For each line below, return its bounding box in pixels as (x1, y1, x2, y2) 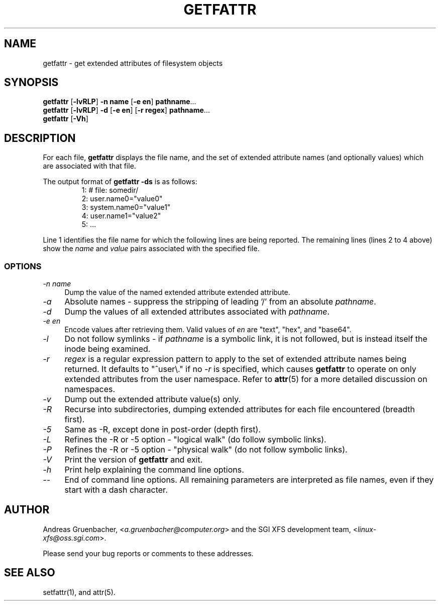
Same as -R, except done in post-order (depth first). (64, 424, 261, 435)
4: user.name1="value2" (81, 211, 161, 220)
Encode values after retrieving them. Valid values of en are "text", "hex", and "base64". (64, 325, 352, 334)
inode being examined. (64, 344, 151, 354)
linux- (357, 524, 377, 534)
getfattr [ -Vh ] (43, 114, 88, 123)
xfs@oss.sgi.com (43, 533, 100, 542)
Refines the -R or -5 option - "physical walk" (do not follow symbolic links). (64, 444, 348, 455)
